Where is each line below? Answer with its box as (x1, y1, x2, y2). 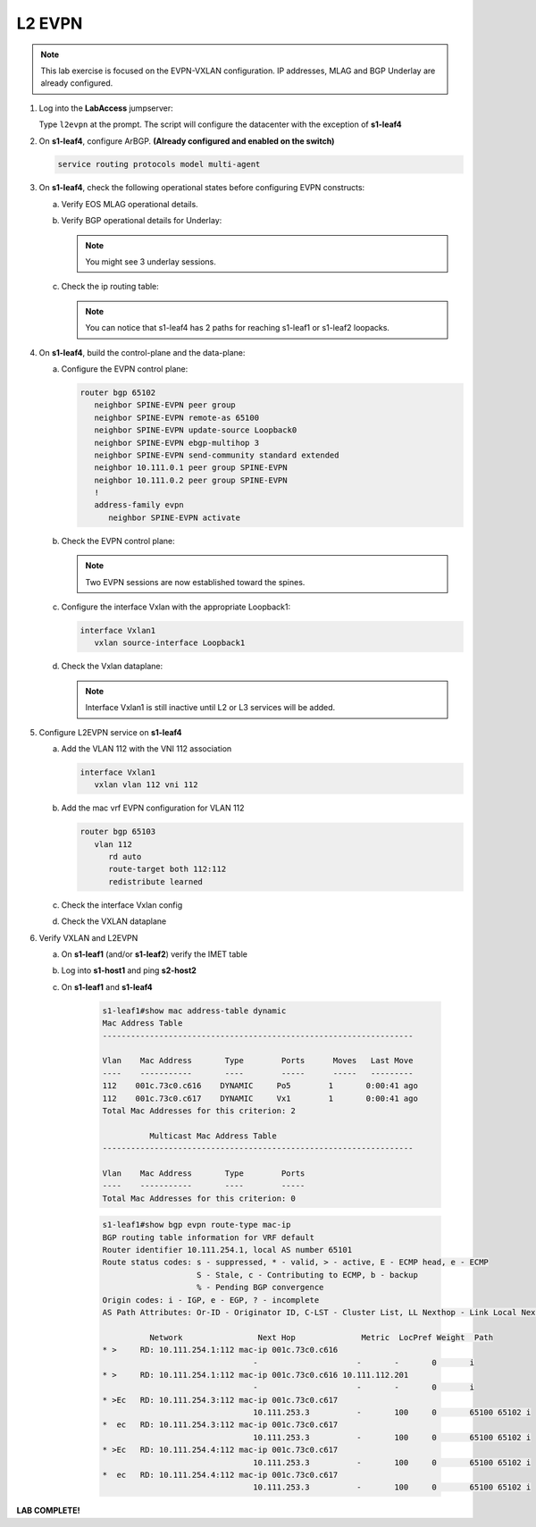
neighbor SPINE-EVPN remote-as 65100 (94, 412, 259, 423)
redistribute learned (108, 877, 203, 886)
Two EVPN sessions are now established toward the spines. (85, 576, 306, 587)
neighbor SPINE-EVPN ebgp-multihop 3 (94, 438, 259, 448)
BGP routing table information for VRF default (102, 1232, 314, 1242)
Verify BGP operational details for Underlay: (61, 215, 222, 226)
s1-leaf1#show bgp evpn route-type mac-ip (102, 1220, 291, 1230)
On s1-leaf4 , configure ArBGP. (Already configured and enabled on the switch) (38, 135, 335, 147)
